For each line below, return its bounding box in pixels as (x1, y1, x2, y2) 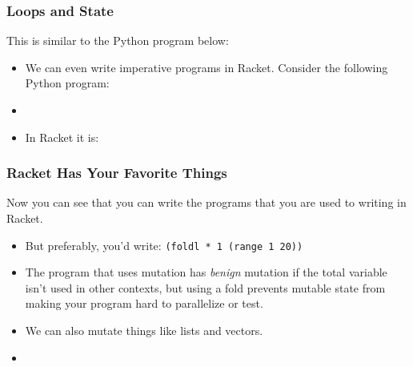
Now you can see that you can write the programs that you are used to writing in (6, 194, 407, 211)
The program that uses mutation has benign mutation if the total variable (25, 264, 387, 280)
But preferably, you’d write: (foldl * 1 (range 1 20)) (25, 236, 303, 253)
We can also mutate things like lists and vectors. (25, 322, 263, 339)
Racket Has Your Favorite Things (6, 163, 227, 183)
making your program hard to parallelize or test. (25, 295, 263, 312)
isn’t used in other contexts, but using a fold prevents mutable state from (25, 279, 386, 296)
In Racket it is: (25, 128, 99, 145)
